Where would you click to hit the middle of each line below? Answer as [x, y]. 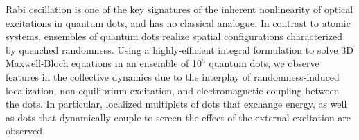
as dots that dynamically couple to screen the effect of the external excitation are [178, 117]
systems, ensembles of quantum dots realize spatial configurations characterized [174, 36]
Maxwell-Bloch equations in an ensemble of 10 [104, 63]
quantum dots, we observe [264, 63]
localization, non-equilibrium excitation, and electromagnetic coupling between [173, 90]
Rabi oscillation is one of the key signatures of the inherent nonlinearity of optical [179, 9]
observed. [25, 131]
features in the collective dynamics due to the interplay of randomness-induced [173, 76]
